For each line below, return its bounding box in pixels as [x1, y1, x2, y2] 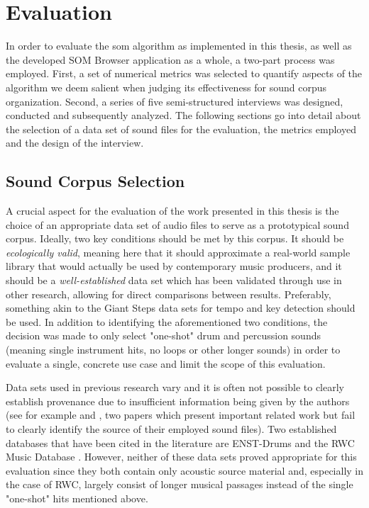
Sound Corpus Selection [6, 170, 185, 192]
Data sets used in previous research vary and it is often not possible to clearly [6, 380, 344, 395]
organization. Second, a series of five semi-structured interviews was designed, [6, 94, 343, 108]
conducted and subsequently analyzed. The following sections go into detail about [6, 108, 361, 123]
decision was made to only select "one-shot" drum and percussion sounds [6, 328, 321, 343]
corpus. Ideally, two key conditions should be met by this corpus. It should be [6, 231, 344, 246]
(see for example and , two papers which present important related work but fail [6, 407, 356, 422]
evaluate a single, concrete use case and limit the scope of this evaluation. [6, 356, 326, 371]
